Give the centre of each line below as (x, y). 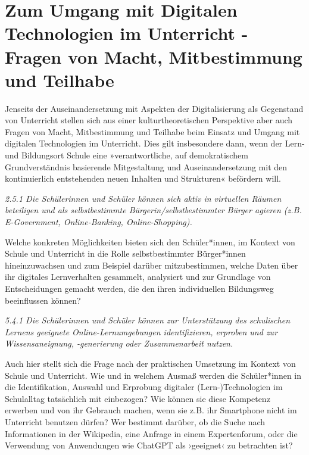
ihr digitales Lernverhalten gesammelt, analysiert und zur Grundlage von (138, 277)
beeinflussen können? (43, 300)
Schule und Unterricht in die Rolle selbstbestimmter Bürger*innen (125, 253)
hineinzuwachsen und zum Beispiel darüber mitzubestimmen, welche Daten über (152, 265)
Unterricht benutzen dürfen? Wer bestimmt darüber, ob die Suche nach (135, 421)
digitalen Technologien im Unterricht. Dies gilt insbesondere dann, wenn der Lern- (155, 143)
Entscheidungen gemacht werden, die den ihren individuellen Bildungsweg (139, 288)
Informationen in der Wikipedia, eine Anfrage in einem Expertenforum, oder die (151, 433)
